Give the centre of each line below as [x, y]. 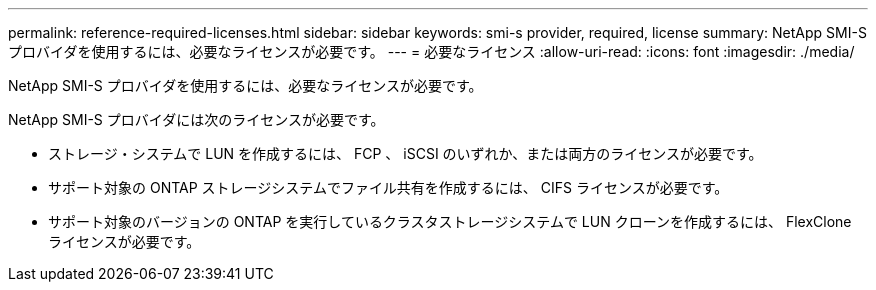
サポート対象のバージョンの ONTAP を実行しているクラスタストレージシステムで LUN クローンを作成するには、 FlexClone [450, 221]
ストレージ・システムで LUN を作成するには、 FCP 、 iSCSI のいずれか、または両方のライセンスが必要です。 [405, 153]
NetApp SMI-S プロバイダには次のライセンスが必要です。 [196, 119]
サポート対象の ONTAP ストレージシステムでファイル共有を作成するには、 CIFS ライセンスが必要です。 [388, 187]
